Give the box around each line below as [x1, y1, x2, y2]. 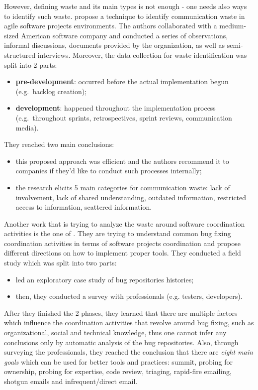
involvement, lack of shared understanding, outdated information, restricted [15, 192, 247, 202]
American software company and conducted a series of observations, [21, 30, 228, 40]
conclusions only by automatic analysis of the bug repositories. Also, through [4, 337, 239, 347]
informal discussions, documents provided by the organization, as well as [4, 40, 225, 50]
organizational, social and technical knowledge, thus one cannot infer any [4, 327, 227, 338]
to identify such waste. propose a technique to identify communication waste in [4, 10, 245, 21]
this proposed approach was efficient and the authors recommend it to [15, 155, 229, 166]
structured [4, 49, 36, 60]
